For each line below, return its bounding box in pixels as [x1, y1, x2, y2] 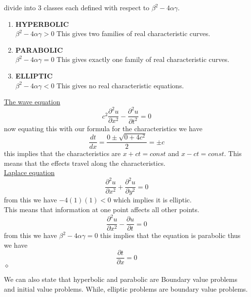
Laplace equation [4, 167, 55, 178]
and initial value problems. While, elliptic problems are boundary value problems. [4, 284, 248, 294]
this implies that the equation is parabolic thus [100, 230, 241, 240]
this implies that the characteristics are [4, 148, 121, 158]
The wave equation [4, 97, 60, 107]
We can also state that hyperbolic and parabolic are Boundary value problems [4, 274, 237, 284]
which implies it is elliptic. [113, 195, 192, 205]
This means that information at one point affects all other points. [4, 204, 199, 215]
